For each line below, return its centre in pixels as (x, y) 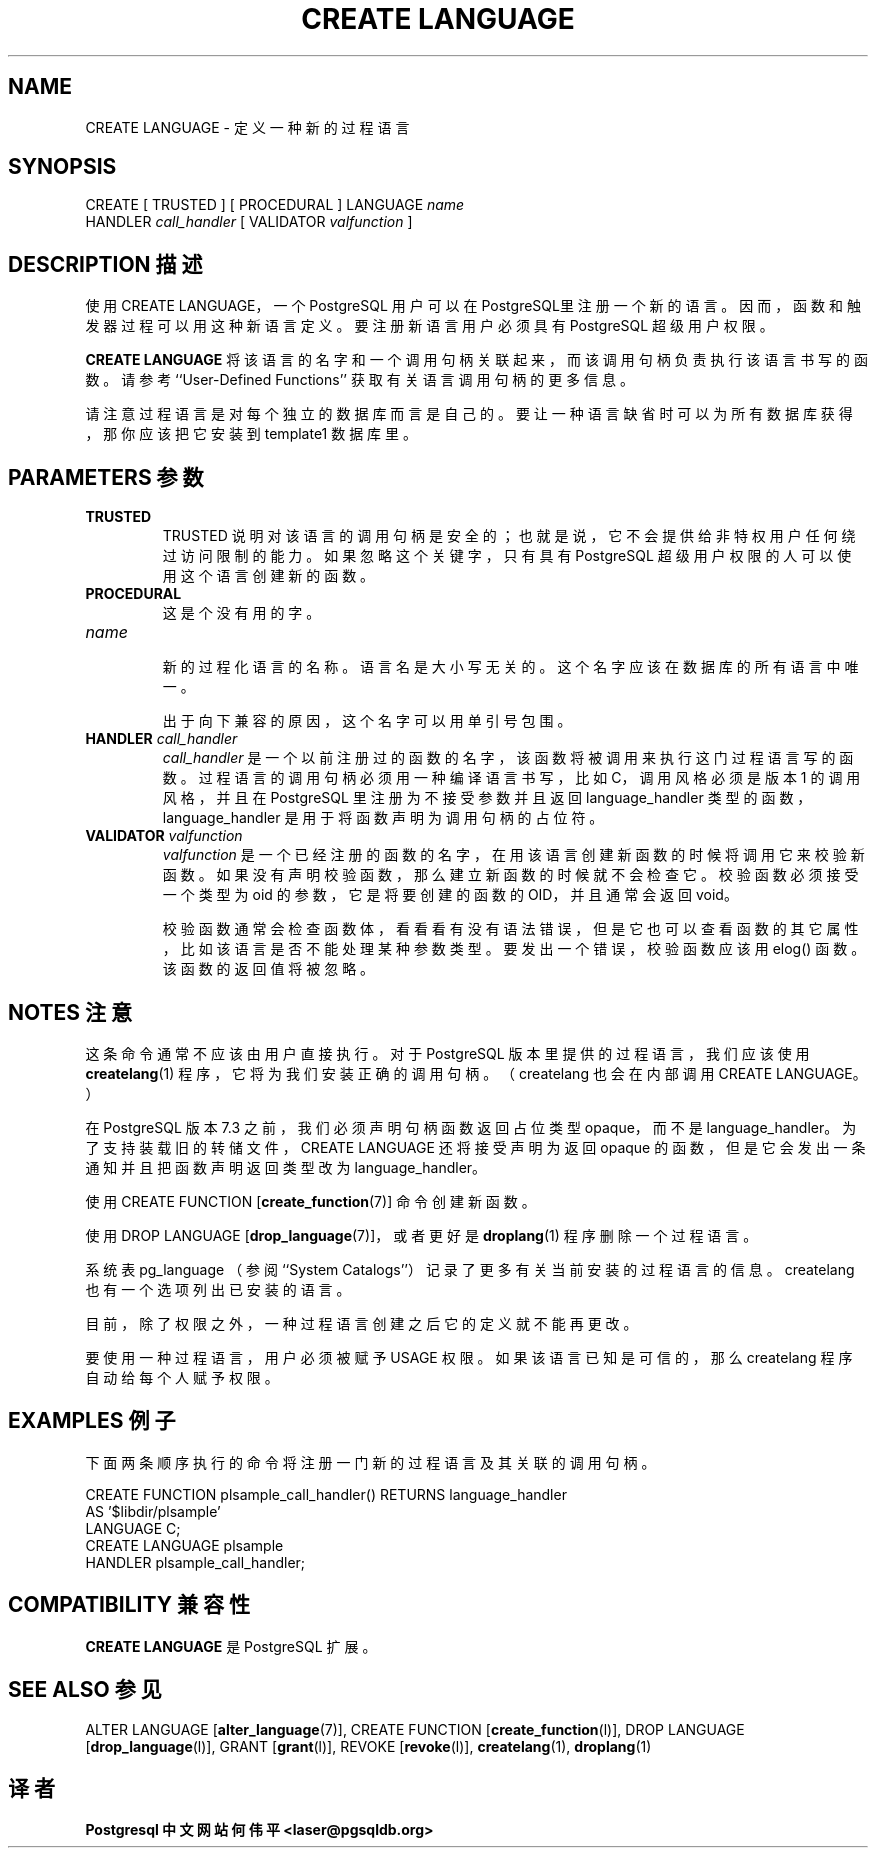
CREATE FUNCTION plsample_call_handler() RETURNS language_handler (326, 1494)
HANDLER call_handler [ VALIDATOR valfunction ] (249, 222)
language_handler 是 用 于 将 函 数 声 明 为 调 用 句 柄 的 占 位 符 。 (383, 818)
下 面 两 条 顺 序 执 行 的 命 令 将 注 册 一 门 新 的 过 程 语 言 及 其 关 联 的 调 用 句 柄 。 (370, 1462)
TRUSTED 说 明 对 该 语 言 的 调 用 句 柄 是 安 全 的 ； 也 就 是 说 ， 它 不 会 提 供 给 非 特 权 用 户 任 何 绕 (509, 536)
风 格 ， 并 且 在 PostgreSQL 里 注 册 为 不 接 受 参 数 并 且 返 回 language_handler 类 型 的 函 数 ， (487, 798)
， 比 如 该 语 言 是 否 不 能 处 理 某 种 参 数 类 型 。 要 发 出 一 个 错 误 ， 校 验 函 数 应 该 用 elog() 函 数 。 (514, 949)
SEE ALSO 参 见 (85, 1690)
